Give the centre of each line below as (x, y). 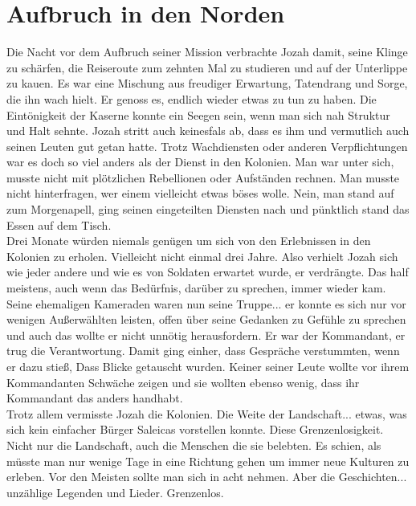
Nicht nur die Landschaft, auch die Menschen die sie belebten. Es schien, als (194, 445)
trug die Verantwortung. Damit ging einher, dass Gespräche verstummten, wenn (203, 351)
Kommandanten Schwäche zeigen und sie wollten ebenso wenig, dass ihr (183, 382)
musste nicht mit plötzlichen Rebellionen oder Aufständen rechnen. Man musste (203, 177)
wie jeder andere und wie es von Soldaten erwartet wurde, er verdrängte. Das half (208, 272)
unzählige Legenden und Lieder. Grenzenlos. (115, 492)
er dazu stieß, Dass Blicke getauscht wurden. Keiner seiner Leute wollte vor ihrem (208, 366)
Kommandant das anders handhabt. (95, 398)
